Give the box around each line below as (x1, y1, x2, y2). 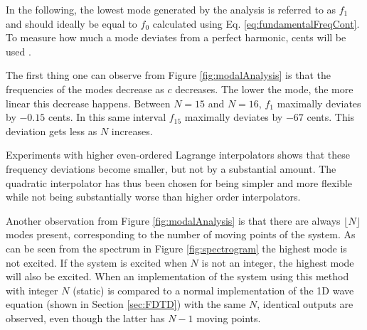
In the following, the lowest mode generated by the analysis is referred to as (6, 2, 336, 16)
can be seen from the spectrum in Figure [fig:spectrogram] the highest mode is (6, 240, 347, 255)
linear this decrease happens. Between (6, 95, 171, 110)
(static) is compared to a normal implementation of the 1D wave (73, 282, 354, 297)
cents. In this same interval (48, 110, 166, 124)
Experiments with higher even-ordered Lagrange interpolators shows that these (6, 147, 351, 162)
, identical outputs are (257, 297, 353, 312)
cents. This (307, 110, 355, 124)
